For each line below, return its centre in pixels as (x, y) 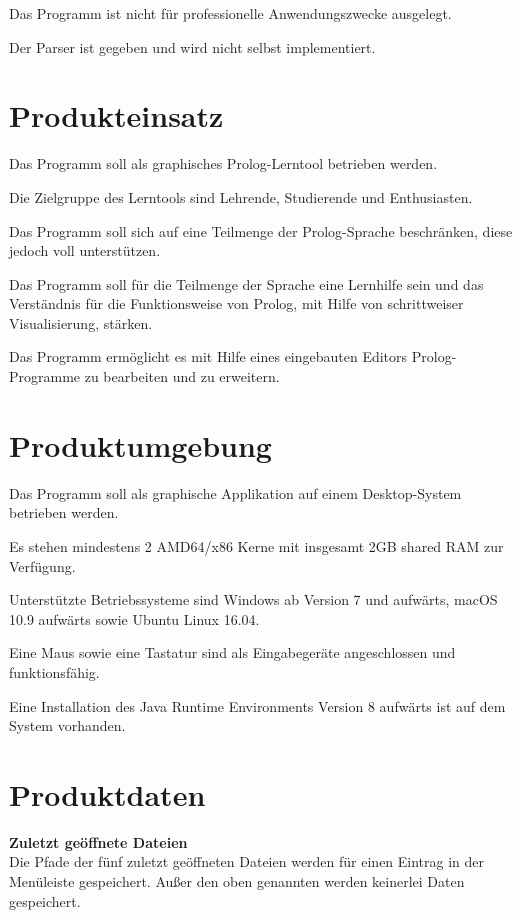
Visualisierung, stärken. (81, 322)
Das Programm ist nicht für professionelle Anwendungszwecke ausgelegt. (230, 13)
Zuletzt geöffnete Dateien (98, 841)
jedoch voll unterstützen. (85, 250)
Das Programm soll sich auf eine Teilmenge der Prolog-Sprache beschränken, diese (261, 230)
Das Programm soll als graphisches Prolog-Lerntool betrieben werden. (223, 163)
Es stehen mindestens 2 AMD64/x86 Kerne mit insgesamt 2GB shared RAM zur (256, 545)
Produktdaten (107, 793)
